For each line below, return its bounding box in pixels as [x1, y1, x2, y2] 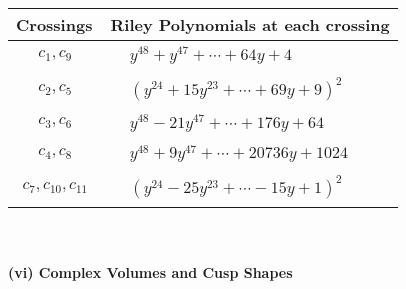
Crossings [16, 13, 93, 36]
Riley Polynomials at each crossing [110, 13, 390, 36]
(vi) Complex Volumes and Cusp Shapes [8, 261, 293, 282]
